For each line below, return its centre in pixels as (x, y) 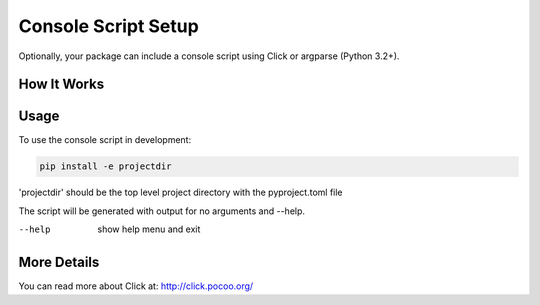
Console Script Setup (108, 26)
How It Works (61, 84)
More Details (59, 262)
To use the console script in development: (105, 140)
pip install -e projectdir (105, 166)
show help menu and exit (149, 229)
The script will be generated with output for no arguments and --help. (161, 211)
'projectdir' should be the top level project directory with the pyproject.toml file (181, 192)
